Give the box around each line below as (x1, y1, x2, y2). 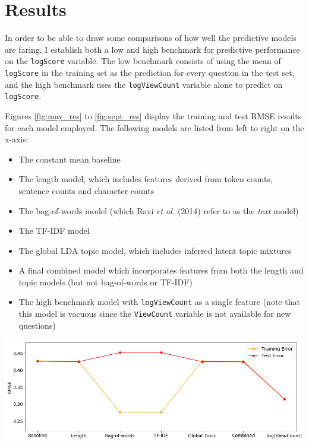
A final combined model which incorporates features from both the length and (18, 264, 304, 276)
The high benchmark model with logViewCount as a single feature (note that (18, 295, 300, 308)
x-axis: (5, 133, 29, 145)
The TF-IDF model (18, 224, 90, 237)
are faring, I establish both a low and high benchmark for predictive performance (5, 43, 300, 55)
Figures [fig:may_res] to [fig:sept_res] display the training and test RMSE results (5, 109, 302, 122)
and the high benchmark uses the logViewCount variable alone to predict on (5, 78, 283, 90)
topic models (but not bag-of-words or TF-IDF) (18, 275, 193, 288)
